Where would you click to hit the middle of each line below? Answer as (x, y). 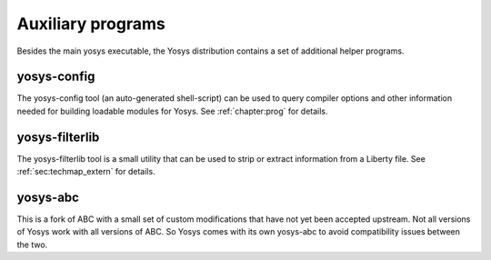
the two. (32, 245)
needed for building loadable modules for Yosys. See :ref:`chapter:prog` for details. (172, 111)
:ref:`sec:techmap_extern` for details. (86, 172)
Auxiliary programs (91, 24)
